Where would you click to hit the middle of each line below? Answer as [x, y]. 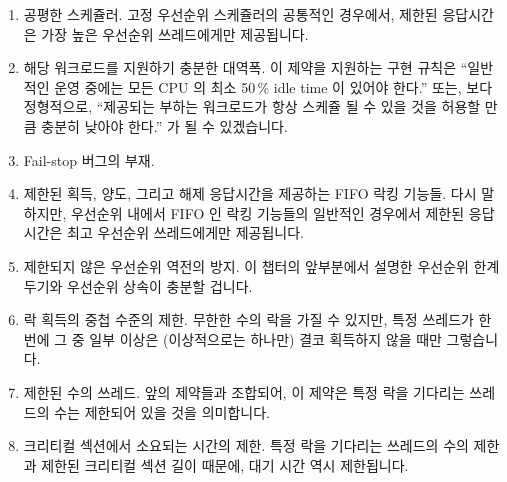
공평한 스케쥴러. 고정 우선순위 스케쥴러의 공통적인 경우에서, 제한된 [230, 14]
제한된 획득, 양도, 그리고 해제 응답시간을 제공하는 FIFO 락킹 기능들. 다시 [250, 193]
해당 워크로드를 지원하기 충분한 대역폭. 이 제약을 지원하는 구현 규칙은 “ [245, 67]
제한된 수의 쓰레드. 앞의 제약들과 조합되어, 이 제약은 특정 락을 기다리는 [244, 391]
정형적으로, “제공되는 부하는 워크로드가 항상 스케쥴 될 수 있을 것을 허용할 [252, 106]
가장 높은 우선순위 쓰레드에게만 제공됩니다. [175, 33]
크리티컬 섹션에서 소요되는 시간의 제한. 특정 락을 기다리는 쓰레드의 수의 [246, 445]
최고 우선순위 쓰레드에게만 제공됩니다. [185, 232]
